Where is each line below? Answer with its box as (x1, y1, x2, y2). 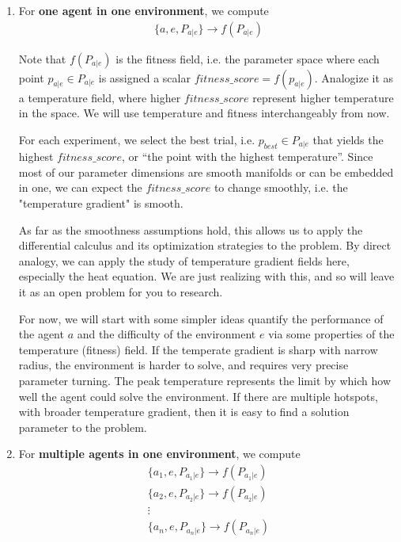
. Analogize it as (314, 69, 394, 86)
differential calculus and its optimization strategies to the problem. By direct (18, 237, 392, 254)
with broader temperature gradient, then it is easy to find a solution (18, 403, 350, 420)
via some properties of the (268, 326, 395, 342)
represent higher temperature (252, 89, 394, 105)
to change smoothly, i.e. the (214, 179, 348, 196)
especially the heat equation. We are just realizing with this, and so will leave (18, 268, 395, 284)
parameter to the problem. (18, 418, 147, 435)
